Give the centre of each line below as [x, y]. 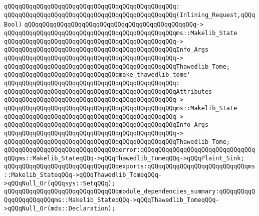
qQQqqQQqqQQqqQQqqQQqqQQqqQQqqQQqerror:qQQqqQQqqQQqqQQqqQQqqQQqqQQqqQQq [130, 150]
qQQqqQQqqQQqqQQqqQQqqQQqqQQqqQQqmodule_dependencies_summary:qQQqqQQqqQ [130, 192]
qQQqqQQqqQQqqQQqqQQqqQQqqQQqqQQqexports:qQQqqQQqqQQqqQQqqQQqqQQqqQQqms [130, 167]
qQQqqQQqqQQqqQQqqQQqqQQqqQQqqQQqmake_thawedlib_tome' [97, 75]
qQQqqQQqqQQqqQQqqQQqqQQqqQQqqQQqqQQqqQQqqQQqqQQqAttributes [108, 91]
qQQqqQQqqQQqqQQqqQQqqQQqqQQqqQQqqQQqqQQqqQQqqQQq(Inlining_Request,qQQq [130, 15]
